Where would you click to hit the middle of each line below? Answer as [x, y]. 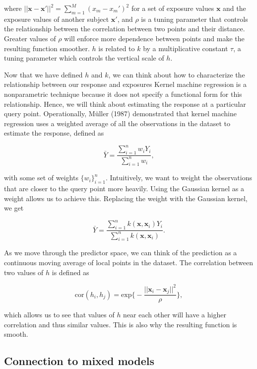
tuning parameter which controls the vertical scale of [84, 58]
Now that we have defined [43, 74]
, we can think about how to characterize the [177, 74]
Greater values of [30, 38]
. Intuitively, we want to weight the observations [179, 178]
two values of [24, 272]
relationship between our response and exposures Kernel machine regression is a [125, 84]
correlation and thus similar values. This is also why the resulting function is [121, 324]
